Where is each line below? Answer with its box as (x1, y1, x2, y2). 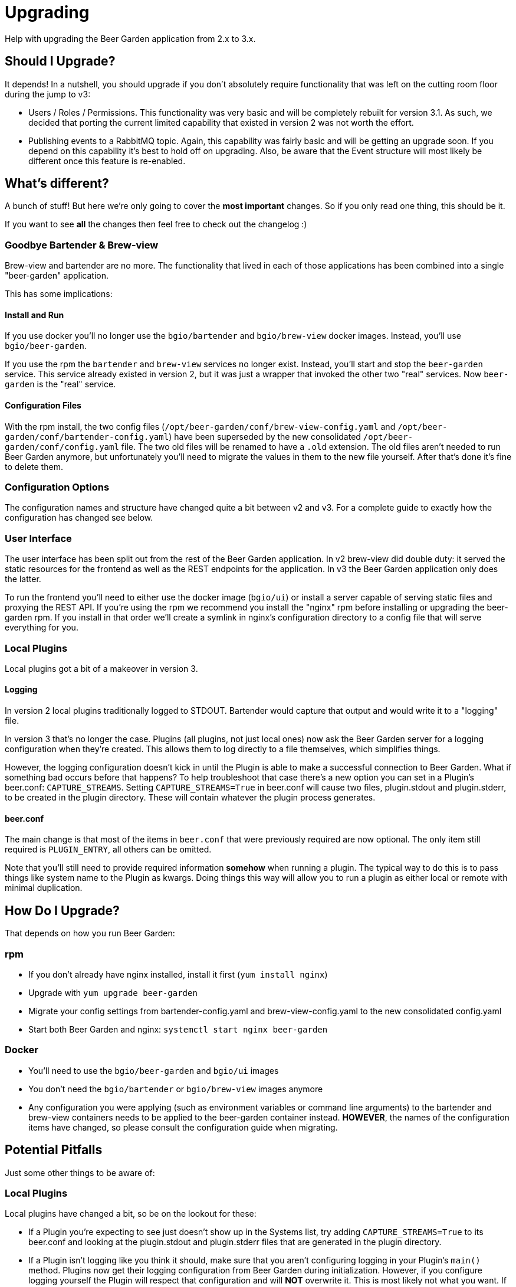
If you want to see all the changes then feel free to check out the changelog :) (5, 219, 307, 230)
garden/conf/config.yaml (5, 442, 119, 452)
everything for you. (5, 622, 78, 633)
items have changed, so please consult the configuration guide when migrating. (28, 1122, 338, 1132)
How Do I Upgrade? (5, 903, 120, 918)
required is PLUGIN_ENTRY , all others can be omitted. (5, 844, 212, 855)
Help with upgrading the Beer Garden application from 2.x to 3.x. (5, 33, 256, 44)
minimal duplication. (5, 883, 83, 893)
